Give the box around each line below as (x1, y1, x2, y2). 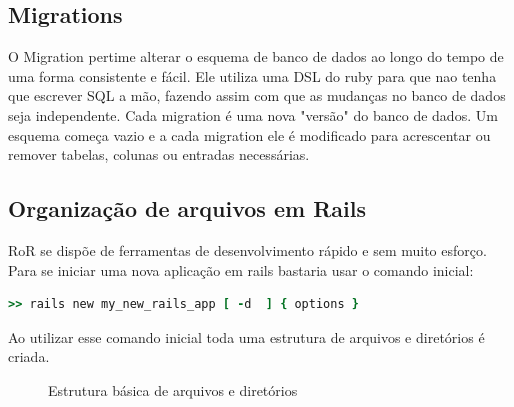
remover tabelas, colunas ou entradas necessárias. (8, 144, 310, 165)
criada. (8, 346, 50, 367)
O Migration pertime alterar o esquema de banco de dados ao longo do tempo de (8, 46, 504, 67)
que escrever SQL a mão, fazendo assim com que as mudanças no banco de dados (8, 85, 506, 106)
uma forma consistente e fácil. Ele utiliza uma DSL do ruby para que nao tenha (8, 65, 497, 86)
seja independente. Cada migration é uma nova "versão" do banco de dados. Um (8, 104, 498, 125)
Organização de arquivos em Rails (8, 193, 366, 224)
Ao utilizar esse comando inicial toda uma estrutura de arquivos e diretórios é (8, 326, 485, 347)
